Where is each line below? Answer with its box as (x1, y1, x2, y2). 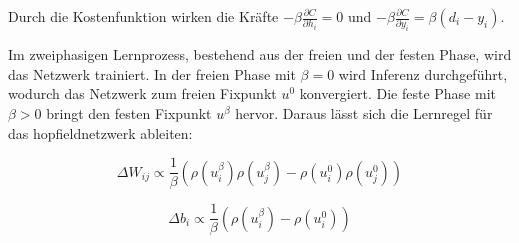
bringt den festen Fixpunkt (46, 103, 212, 124)
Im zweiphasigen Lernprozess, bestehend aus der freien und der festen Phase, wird (8, 44, 512, 65)
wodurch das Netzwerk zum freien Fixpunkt (8, 83, 277, 104)
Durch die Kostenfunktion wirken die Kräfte (8, 6, 279, 26)
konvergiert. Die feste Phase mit (299, 83, 496, 104)
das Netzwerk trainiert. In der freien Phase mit (8, 63, 296, 84)
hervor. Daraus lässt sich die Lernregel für (235, 103, 493, 124)
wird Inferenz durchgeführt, (338, 63, 508, 84)
